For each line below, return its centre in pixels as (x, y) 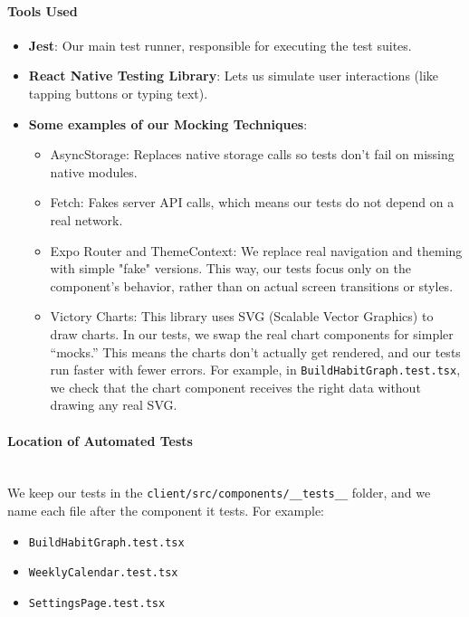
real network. (86, 219)
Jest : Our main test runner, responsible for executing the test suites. (220, 45)
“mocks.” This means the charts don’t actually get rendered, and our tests (255, 351)
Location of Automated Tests (100, 440)
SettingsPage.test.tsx (97, 603)
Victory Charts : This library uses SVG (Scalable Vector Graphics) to (242, 316)
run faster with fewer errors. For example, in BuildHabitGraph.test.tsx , (255, 370)
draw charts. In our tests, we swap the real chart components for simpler (252, 333)
